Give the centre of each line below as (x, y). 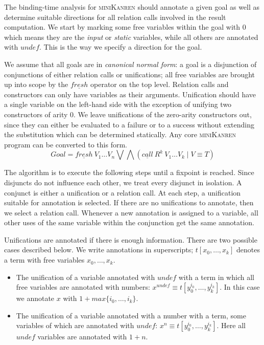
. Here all (231, 325)
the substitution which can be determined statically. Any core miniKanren (120, 134)
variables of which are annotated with (75, 325)
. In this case (240, 287)
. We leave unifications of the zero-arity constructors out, (163, 114)
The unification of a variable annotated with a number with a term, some (131, 315)
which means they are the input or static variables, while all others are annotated (131, 37)
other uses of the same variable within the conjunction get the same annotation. (129, 222)
